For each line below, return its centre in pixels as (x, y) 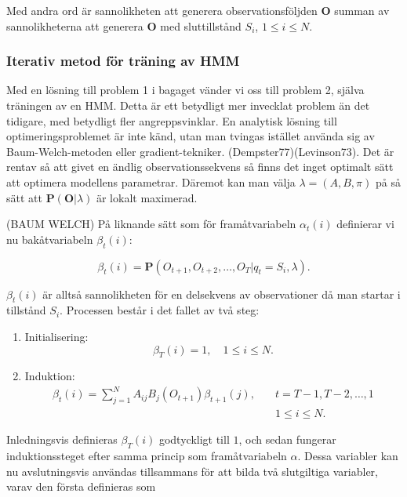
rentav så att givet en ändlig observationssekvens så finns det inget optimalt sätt (200, 167)
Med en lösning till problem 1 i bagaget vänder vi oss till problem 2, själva (185, 90)
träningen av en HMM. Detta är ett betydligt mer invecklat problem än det (188, 105)
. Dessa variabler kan (348, 456)
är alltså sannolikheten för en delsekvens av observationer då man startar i (222, 294)
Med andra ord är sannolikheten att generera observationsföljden (162, 10)
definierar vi (365, 224)
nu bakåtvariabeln (50, 239)
